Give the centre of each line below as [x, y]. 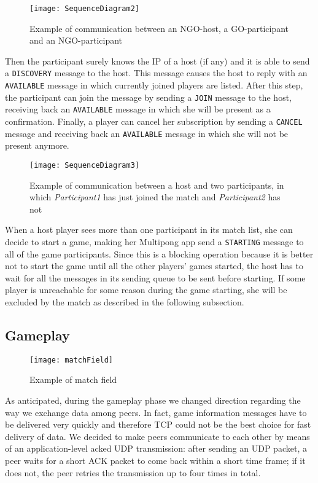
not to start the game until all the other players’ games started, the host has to [154, 266]
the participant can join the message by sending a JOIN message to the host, [148, 97]
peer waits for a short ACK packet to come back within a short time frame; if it [155, 461]
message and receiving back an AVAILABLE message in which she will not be [147, 133]
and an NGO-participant [76, 40]
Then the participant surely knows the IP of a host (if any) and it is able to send [157, 61]
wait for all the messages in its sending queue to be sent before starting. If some [155, 277]
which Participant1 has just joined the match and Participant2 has [155, 197]
